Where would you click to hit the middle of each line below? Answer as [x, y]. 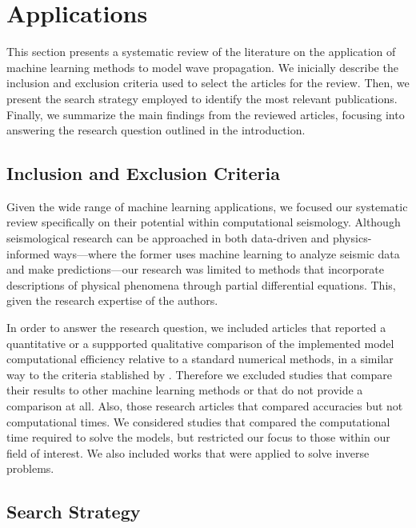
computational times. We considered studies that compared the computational [198, 421]
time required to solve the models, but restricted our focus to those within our [198, 437]
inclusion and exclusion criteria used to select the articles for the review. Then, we [208, 83]
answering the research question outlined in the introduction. [156, 130]
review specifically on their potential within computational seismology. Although [204, 222]
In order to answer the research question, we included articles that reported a [196, 328]
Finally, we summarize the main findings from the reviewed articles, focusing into [206, 114]
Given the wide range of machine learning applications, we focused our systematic [207, 206]
